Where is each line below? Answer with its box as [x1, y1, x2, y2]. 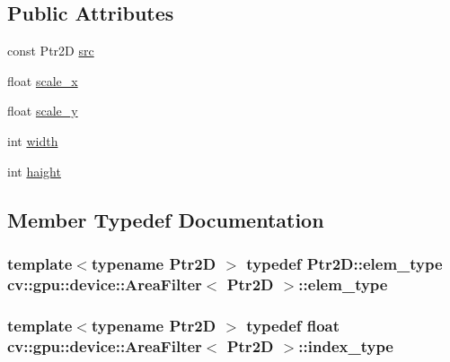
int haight [7, 161, 61, 180]
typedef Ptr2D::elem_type [246, 252, 443, 274]
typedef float [246, 314, 340, 336]
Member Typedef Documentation [7, 205, 324, 233]
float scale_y [7, 101, 78, 120]
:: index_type [298, 334, 393, 357]
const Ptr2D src [7, 41, 94, 60]
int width [7, 131, 58, 150]
